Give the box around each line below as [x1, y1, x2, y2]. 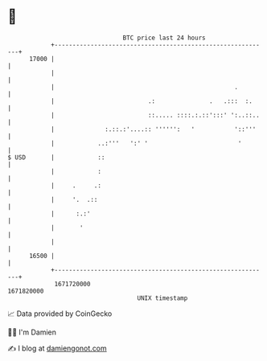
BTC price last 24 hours [122, 34, 206, 42]
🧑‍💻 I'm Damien [7, 327, 57, 337]
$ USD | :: [7, 153, 105, 162]
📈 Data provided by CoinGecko [7, 309, 113, 318]
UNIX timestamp [137, 293, 188, 302]
